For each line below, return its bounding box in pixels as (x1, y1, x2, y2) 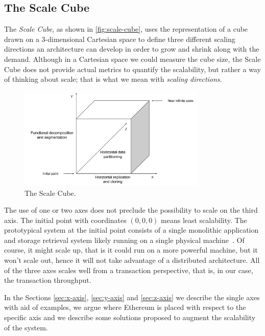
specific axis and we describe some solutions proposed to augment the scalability (4, 312, 256, 323)
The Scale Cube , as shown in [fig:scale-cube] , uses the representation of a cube (4, 24, 248, 34)
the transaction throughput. (4, 275, 91, 285)
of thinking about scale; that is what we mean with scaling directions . (4, 74, 222, 84)
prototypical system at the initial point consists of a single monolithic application (4, 225, 259, 235)
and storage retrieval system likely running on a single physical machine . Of (4, 234, 245, 245)
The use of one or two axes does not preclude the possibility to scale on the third (4, 205, 258, 215)
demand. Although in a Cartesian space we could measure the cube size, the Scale (4, 53, 261, 64)
